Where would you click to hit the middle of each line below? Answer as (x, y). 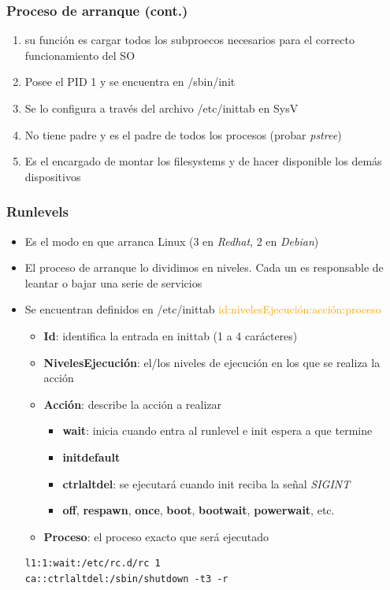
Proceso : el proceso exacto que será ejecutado (156, 536)
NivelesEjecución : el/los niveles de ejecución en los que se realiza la (212, 362)
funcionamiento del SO (80, 55)
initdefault (91, 456)
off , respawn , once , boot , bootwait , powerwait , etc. (199, 510)
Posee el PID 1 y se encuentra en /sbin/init (130, 82)
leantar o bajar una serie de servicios (113, 282)
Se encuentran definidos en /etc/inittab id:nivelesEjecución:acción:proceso (203, 309)
